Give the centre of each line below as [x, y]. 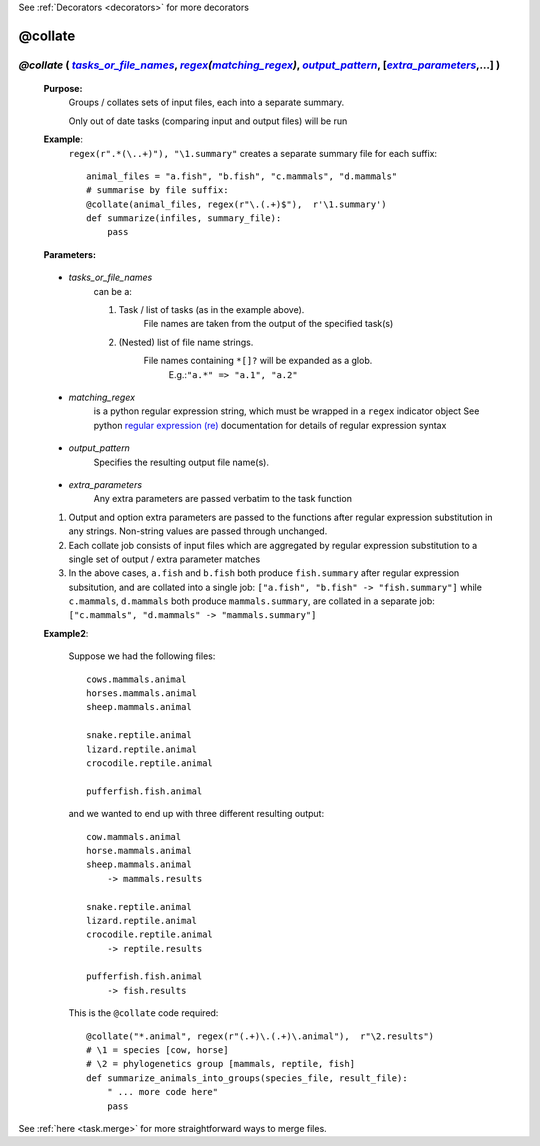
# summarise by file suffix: [157, 190]
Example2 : [66, 633]
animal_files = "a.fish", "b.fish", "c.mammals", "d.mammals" [242, 176]
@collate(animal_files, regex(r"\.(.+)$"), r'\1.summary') [236, 204]
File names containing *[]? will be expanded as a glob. [258, 361]
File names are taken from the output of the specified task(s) [268, 324]
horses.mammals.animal [142, 693]
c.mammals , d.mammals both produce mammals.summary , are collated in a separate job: [251, 601]
